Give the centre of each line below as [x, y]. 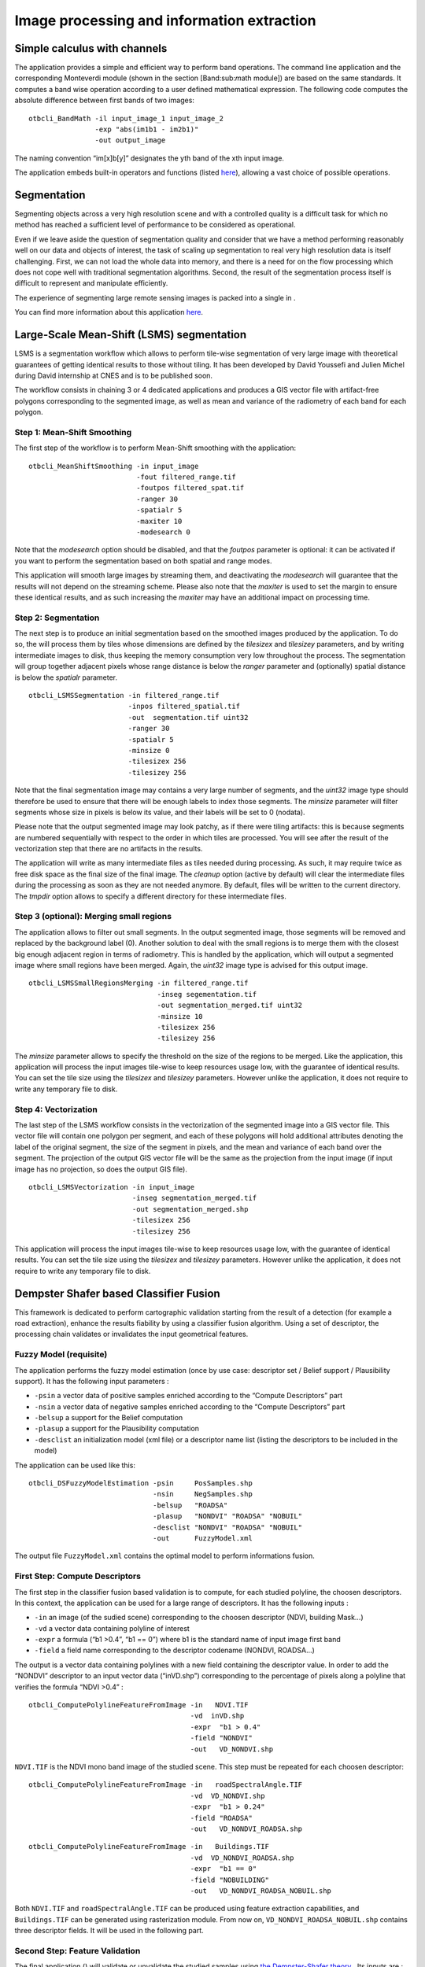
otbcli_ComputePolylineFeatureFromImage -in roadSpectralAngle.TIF [166, 1785]
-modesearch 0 [163, 532]
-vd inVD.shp [217, 1716]
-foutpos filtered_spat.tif [190, 488]
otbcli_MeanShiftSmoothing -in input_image [114, 466]
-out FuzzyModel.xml [203, 1538]
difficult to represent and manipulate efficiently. [91, 283]
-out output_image [130, 140]
